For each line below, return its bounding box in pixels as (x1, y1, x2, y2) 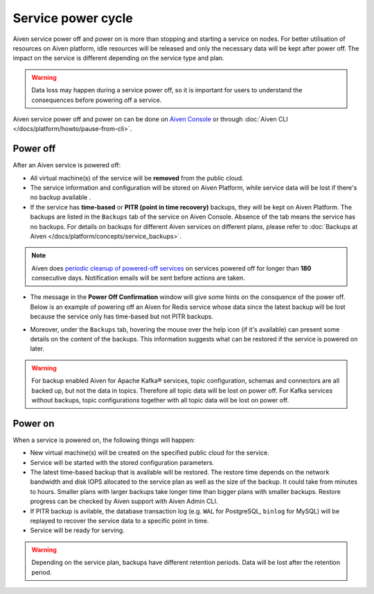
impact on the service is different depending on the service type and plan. (12, 54, 224, 62)
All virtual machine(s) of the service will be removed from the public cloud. (30, 173, 244, 182)
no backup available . (30, 193, 91, 201)
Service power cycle (12, 10, 133, 26)
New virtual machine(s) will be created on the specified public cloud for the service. (30, 448, 269, 457)
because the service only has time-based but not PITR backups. (30, 312, 214, 321)
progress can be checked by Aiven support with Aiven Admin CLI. (30, 497, 218, 506)
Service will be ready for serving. (30, 526, 125, 534)
